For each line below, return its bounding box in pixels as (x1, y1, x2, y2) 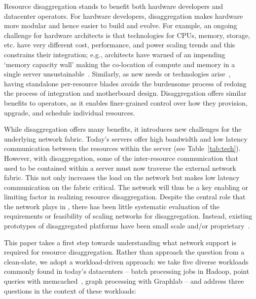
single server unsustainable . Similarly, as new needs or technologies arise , (4, 69, 231, 79)
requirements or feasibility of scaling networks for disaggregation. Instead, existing (4, 211, 253, 221)
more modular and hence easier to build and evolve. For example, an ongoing (4, 20, 237, 31)
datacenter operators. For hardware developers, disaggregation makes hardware (4, 10, 243, 21)
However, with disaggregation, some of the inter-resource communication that (4, 152, 238, 163)
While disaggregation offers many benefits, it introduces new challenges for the (4, 124, 242, 134)
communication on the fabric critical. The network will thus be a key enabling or (4, 182, 248, 192)
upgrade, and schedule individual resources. (4, 107, 135, 117)
